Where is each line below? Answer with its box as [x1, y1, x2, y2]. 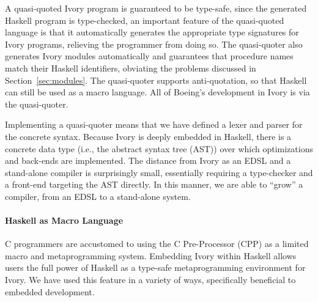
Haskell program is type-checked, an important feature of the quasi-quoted [5, 13, 284, 26]
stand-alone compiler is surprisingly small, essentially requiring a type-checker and [5, 166, 313, 179]
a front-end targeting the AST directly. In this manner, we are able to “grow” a [5, 178, 303, 191]
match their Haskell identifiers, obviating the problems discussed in [5, 61, 256, 74]
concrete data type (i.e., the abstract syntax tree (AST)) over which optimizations [5, 142, 313, 155]
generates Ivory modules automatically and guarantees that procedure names [5, 50, 294, 62]
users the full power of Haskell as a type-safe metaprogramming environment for [5, 261, 306, 274]
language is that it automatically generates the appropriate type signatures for [5, 26, 299, 39]
